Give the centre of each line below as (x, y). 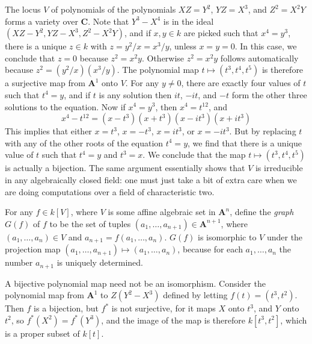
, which (294, 320)
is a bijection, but (66, 308)
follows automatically (259, 58)
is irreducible (279, 168)
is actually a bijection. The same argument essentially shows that (125, 168)
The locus (23, 9)
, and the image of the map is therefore (173, 320)
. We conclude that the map (194, 155)
